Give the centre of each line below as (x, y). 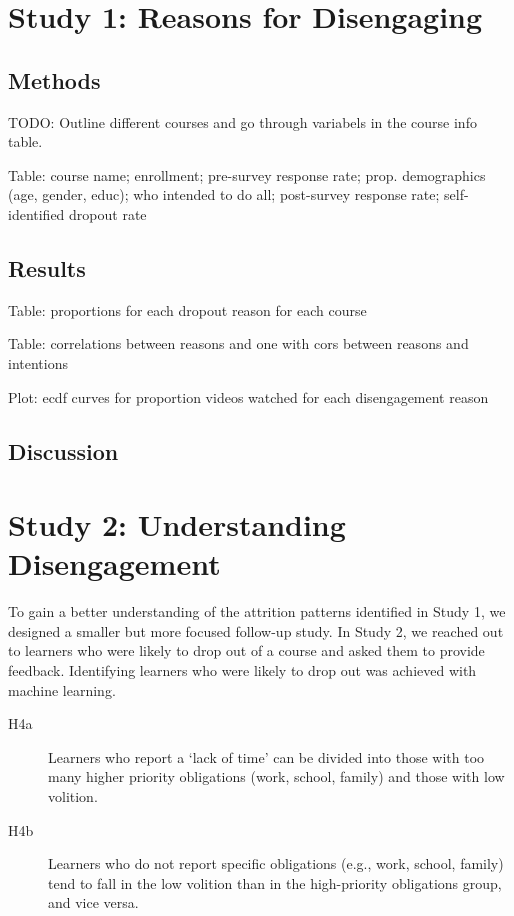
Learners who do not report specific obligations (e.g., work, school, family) (276, 863)
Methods (54, 79)
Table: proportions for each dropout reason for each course (187, 309)
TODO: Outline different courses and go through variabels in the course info (242, 121)
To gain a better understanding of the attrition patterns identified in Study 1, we (257, 611)
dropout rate (108, 213)
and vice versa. (93, 902)
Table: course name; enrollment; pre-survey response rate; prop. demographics (247, 174)
